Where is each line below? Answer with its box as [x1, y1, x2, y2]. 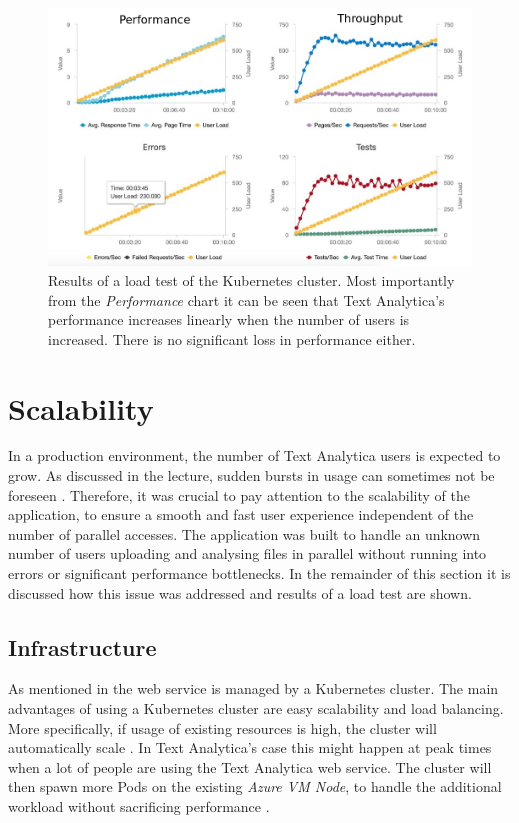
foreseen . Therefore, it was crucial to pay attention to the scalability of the [8, 484, 470, 505]
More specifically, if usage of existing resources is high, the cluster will [8, 717, 437, 738]
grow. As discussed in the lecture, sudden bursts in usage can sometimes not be [8, 465, 495, 486]
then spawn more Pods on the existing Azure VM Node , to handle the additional [8, 776, 502, 797]
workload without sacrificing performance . [8, 795, 270, 816]
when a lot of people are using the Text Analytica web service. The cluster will [8, 756, 492, 777]
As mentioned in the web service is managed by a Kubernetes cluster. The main [8, 678, 499, 699]
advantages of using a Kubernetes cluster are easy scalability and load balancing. [8, 698, 504, 719]
